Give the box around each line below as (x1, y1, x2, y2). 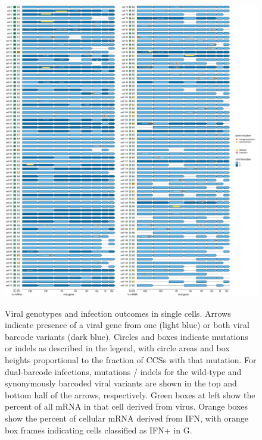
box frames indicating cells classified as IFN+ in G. (5, 423, 192, 436)
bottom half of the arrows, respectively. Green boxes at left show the (5, 388, 255, 401)
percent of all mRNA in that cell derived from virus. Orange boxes (5, 400, 248, 413)
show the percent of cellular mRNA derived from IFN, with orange (5, 411, 248, 424)
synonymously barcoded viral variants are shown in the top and (5, 377, 237, 389)
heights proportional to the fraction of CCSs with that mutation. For (5, 354, 257, 366)
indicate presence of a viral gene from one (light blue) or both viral (5, 319, 249, 331)
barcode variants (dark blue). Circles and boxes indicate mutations (5, 330, 248, 342)
